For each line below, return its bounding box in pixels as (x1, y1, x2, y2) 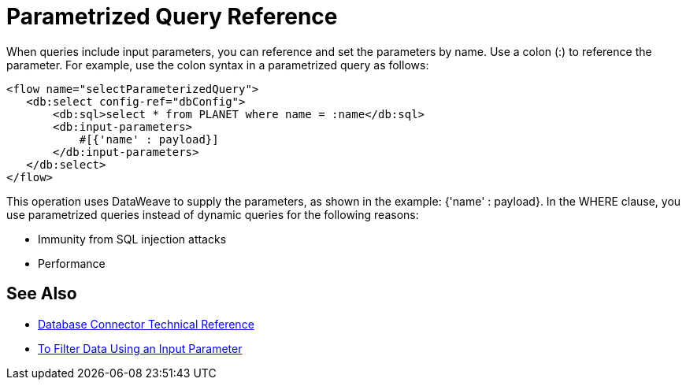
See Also (6, 284, 77, 304)
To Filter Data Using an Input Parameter (38, 341, 243, 355)
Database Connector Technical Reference (38, 317, 254, 331)
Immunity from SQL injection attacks (38, 232, 227, 246)
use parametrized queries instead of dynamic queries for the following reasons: (6, 207, 419, 221)
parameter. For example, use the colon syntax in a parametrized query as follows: (6, 58, 429, 72)
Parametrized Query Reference (6, 3, 338, 30)
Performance (38, 256, 106, 270)
